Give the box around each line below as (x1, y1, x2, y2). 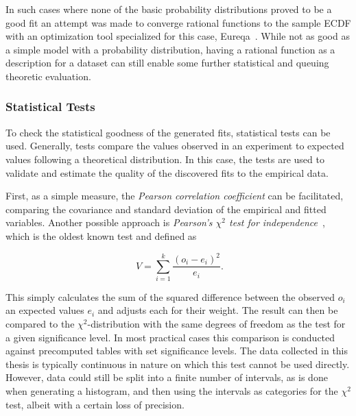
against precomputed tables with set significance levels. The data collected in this (5, 343, 348, 358)
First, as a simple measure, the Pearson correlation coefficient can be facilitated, (5, 188, 344, 203)
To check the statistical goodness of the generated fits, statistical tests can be (5, 125, 331, 139)
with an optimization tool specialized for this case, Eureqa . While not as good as (5, 29, 350, 43)
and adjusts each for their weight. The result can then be (97, 303, 338, 317)
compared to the (5, 317, 75, 331)
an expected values (5, 303, 84, 317)
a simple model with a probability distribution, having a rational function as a (5, 42, 335, 56)
